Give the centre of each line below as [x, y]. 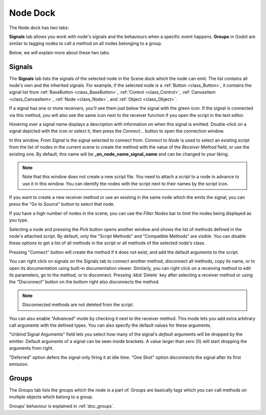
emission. [19, 364]
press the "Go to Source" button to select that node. [62, 204]
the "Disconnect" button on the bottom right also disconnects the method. [84, 282]
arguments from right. [31, 348]
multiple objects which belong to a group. [51, 397]
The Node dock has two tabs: [39, 28]
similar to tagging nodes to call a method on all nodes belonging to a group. [86, 43]
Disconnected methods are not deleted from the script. [78, 305]
